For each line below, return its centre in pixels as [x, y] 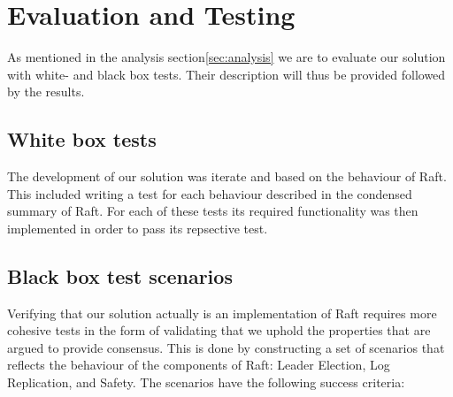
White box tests [82, 139]
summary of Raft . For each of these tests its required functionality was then [213, 211]
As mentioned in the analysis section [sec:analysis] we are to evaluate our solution [226, 57]
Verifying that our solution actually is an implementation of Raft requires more [222, 313]
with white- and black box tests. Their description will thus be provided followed [226, 74]
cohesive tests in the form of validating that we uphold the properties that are [219, 330]
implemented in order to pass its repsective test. [138, 228]
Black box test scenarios [120, 275]
